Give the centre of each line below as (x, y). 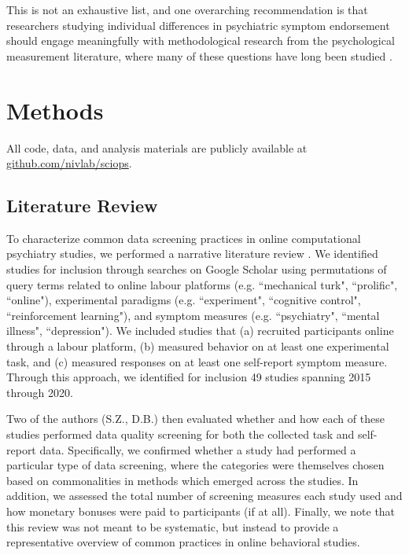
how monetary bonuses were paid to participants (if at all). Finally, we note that (201, 511)
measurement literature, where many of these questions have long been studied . (199, 55)
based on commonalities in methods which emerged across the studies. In (182, 480)
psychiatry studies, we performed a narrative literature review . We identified (192, 254)
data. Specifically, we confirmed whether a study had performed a (198, 449)
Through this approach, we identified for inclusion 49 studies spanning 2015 (189, 377)
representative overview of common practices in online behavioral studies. (183, 542)
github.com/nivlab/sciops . (69, 163)
